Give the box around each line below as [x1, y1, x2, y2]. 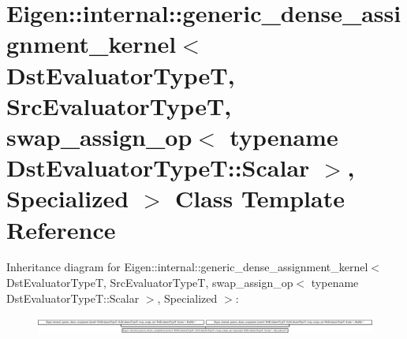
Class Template [174, 182, 345, 214]
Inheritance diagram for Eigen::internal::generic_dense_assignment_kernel [6, 259, 368, 275]
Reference [6, 213, 116, 245]
